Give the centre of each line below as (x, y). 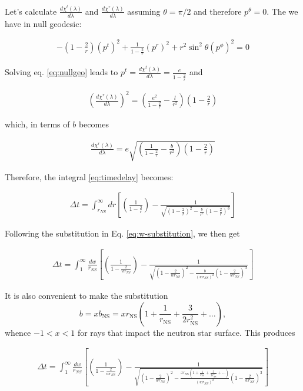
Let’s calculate (31, 11)
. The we (282, 11)
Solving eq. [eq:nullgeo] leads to (61, 72)
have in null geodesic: (43, 23)
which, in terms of (37, 124)
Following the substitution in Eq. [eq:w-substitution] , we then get (122, 233)
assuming (144, 11)
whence (18, 332)
